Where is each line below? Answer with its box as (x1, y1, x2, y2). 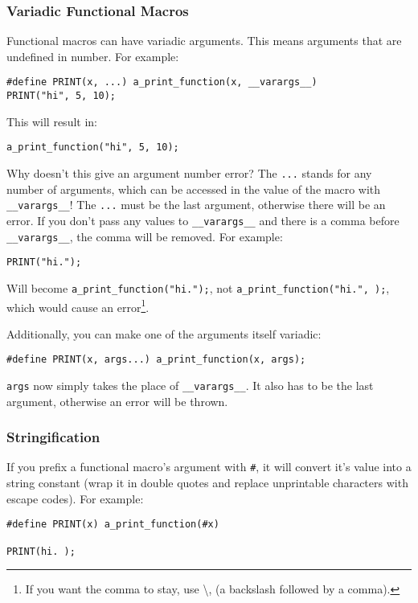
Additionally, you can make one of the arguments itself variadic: (6, 325, 322, 342)
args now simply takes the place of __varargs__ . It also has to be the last (6, 377, 374, 393)
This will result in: (6, 113, 97, 129)
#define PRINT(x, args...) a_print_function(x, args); (6, 354, 306, 366)
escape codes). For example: (6, 490, 144, 507)
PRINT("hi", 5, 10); (6, 90, 117, 102)
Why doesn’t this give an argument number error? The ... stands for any (6, 164, 372, 181)
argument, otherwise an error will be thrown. (6, 392, 228, 409)
